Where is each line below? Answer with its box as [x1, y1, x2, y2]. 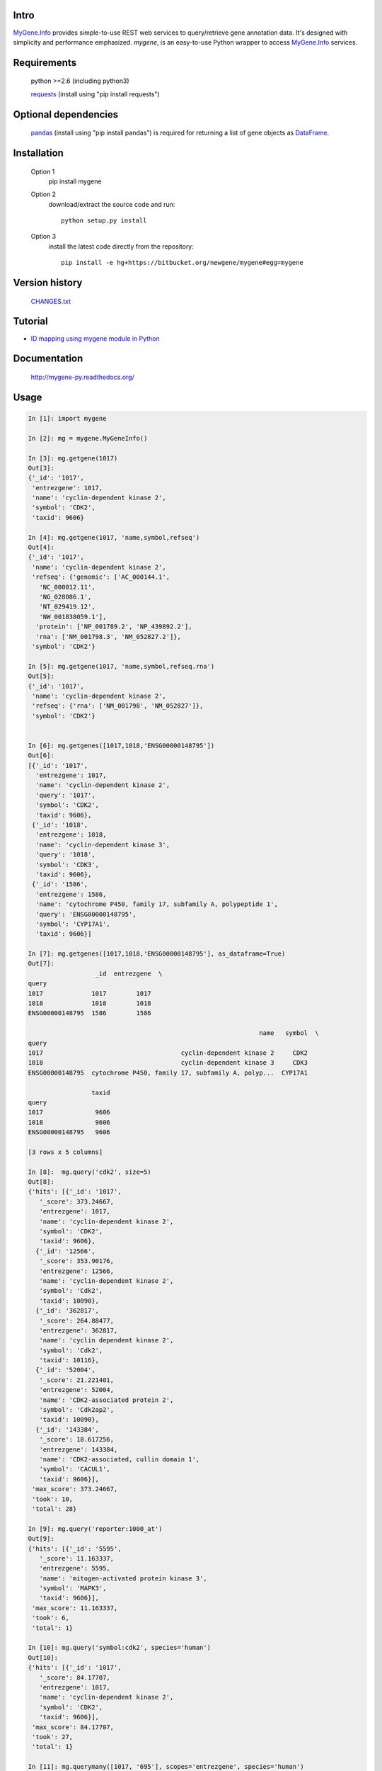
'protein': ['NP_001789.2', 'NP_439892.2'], [35, 623, 192, 630]
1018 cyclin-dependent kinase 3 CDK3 [28, 1059, 308, 1067]
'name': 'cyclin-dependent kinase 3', [35, 840, 170, 849]
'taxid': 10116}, [39, 1357, 99, 1364]
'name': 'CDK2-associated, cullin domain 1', [39, 1455, 200, 1463]
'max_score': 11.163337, [32, 1604, 118, 1612]
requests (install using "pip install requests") [30, 89, 160, 98]
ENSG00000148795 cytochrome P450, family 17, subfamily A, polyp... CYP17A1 [28, 1068, 308, 1077]
